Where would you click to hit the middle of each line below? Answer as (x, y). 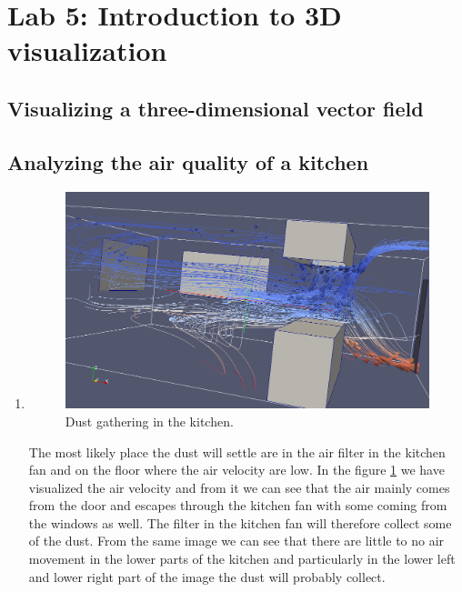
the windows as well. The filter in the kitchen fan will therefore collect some (240, 522)
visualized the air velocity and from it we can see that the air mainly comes (239, 487)
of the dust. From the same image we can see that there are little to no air (236, 541)
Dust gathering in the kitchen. (149, 421)
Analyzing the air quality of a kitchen (188, 161)
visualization (87, 50)
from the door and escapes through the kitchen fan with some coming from (238, 505)
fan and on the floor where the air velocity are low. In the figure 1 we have (236, 470)
